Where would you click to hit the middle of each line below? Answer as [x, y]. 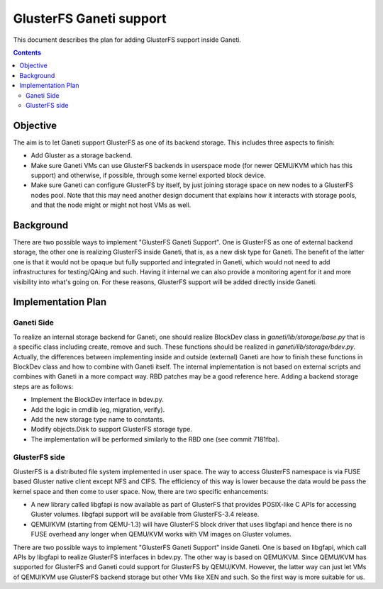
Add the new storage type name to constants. [98, 419]
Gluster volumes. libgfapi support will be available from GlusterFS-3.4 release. [145, 515]
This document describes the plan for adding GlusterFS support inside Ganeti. [127, 40]
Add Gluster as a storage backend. [82, 155]
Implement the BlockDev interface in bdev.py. [97, 400]
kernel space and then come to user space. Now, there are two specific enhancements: [141, 491]
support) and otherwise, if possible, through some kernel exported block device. [148, 175]
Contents [27, 52]
